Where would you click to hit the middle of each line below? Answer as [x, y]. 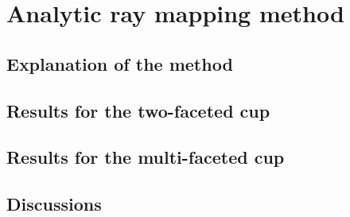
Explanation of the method [120, 63]
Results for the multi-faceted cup [146, 157]
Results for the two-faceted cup [138, 110]
